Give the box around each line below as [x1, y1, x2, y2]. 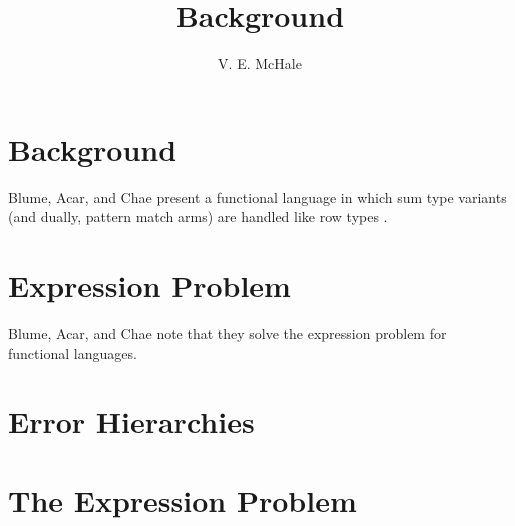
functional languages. [8, 342, 137, 363]
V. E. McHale [218, 53, 302, 74]
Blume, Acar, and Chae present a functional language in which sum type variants [8, 186, 507, 207]
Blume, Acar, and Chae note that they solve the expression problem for [8, 322, 447, 343]
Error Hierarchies [8, 401, 255, 442]
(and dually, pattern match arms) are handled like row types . [8, 206, 388, 227]
